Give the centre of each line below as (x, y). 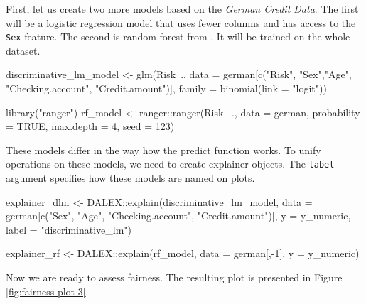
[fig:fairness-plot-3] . (47, 291)
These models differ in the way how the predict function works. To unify (163, 150)
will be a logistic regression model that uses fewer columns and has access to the (181, 22)
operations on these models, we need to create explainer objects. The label (170, 164)
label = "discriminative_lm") (69, 229)
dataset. (23, 50)
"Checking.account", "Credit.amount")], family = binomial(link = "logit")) (166, 88)
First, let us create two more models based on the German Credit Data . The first (182, 9)
